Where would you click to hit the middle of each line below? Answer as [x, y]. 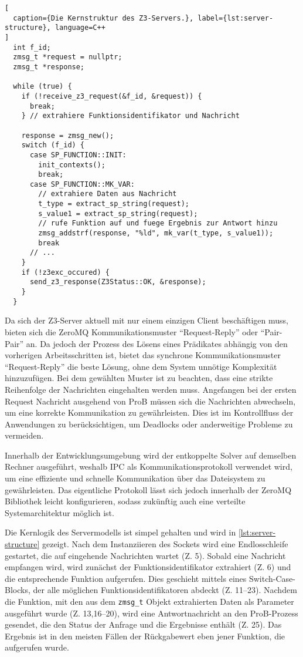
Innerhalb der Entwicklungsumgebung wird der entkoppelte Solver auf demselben [151, 455]
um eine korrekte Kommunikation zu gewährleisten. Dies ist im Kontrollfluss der [149, 412]
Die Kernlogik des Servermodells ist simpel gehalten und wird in [120, 532]
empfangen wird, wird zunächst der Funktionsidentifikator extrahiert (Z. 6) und [148, 567]
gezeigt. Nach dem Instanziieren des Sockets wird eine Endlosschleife [165, 544]
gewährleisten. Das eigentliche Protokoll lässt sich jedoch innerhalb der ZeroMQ [148, 489]
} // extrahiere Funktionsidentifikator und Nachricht [130, 116]
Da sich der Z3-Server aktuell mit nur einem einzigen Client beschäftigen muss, [147, 320]
